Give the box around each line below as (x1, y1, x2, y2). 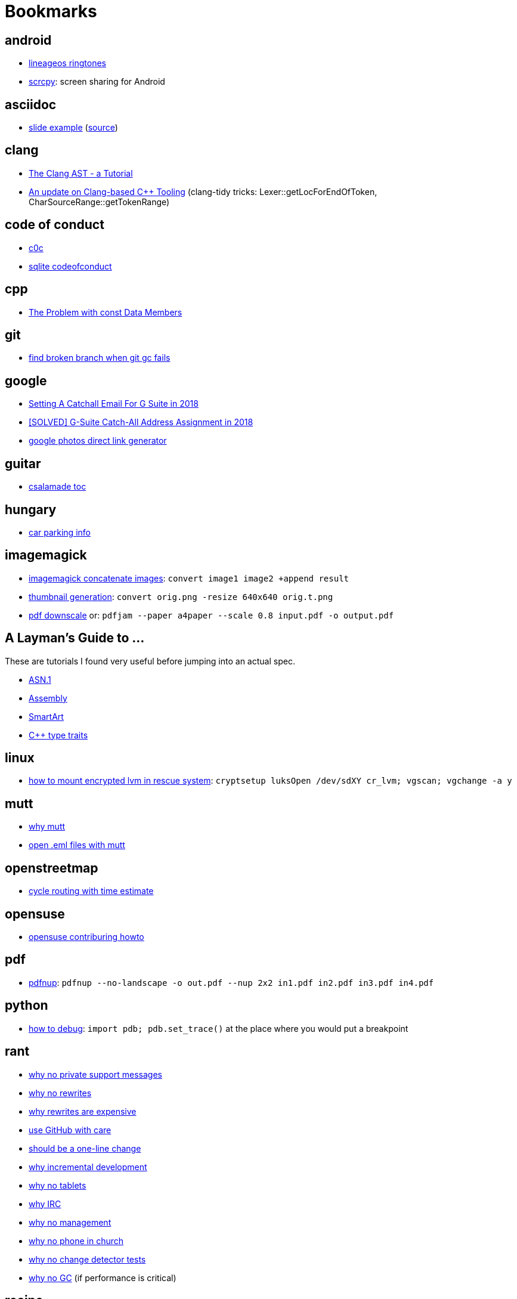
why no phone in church (29, 1235, 124, 1246)
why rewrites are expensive (29, 1106, 137, 1116)
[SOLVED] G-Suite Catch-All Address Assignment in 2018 (29, 417, 253, 428)
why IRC (29, 1198, 61, 1209)
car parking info (29, 527, 91, 537)
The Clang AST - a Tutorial (29, 168, 133, 178)
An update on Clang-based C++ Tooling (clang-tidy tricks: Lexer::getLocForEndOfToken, (29, 186, 377, 197)
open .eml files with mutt (29, 840, 125, 850)
